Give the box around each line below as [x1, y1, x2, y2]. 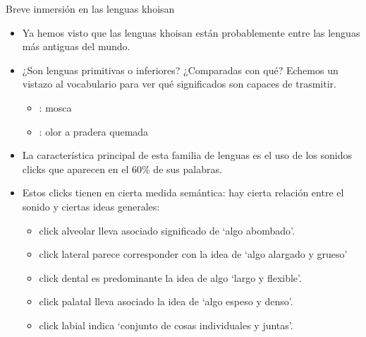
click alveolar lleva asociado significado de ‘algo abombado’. [39, 223, 295, 237]
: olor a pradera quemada [39, 124, 149, 138]
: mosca [39, 100, 72, 114]
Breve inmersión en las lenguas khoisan [6, 1, 175, 16]
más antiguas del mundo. [22, 39, 130, 54]
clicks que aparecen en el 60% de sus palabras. [22, 161, 222, 176]
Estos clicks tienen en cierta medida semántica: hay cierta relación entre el [22, 185, 344, 200]
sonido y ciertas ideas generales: [22, 199, 160, 213]
